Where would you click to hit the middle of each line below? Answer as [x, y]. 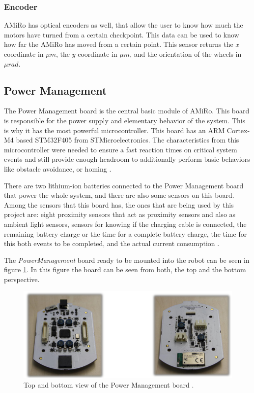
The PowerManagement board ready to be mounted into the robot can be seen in [127, 260]
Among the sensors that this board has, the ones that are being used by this [119, 204]
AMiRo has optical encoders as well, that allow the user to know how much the [124, 25]
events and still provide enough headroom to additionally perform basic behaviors [127, 159]
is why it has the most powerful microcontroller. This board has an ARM [114, 130]
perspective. [22, 279]
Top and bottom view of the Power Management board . [109, 385]
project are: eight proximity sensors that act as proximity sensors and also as [120, 214]
